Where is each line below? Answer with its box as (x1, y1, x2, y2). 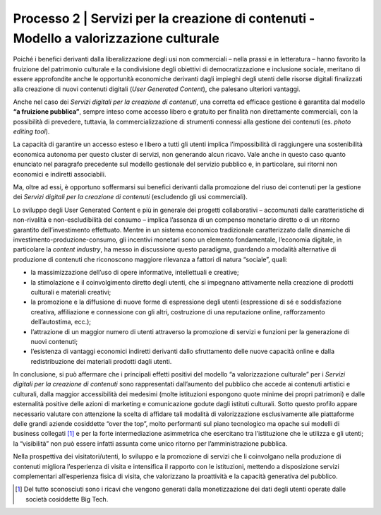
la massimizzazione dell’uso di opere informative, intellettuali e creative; (30, 268, 239, 277)
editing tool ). (13, 127, 50, 136)
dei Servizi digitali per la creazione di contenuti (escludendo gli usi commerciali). (13, 193, 248, 201)
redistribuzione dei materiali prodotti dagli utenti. (30, 357, 172, 365)
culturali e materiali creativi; (30, 288, 111, 296)
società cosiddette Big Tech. (25, 495, 109, 503)
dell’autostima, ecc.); (30, 318, 92, 326)
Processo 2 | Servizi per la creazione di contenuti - (13, 11, 315, 26)
